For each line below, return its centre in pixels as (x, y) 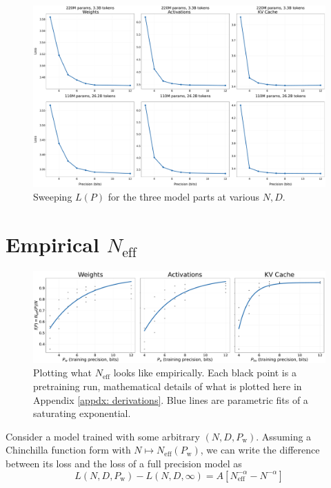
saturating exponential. (82, 413)
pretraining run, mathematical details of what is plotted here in (168, 386)
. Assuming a (284, 436)
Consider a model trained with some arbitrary (103, 436)
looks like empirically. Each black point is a (205, 373)
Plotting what (62, 373)
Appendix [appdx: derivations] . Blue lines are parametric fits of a (171, 399)
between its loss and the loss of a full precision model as (124, 463)
